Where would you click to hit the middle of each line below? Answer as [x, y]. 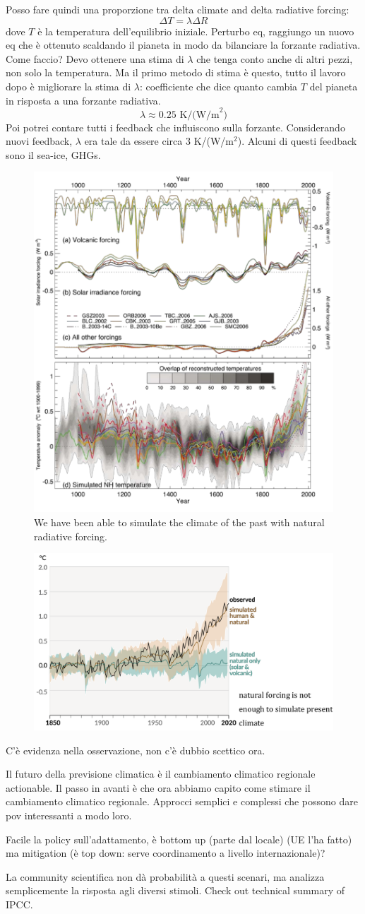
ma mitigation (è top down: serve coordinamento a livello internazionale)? [166, 853]
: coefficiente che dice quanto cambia [219, 86]
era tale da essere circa [133, 141]
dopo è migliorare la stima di [68, 86]
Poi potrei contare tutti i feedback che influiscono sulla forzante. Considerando [175, 127]
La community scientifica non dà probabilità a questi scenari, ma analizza [165, 876]
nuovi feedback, [39, 141]
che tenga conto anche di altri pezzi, [275, 58]
